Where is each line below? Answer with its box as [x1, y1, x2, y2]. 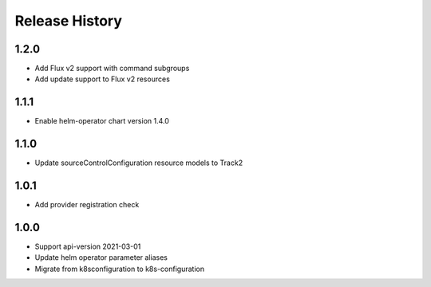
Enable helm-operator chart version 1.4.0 [34, 116, 169, 126]
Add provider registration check [34, 200, 140, 210]
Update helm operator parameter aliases [34, 253, 168, 262]
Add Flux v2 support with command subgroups [34, 64, 190, 73]
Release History [14, 12, 123, 29]
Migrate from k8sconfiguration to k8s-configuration [34, 264, 205, 273]
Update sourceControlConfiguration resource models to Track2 [34, 158, 243, 167]
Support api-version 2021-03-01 [34, 242, 141, 251]
